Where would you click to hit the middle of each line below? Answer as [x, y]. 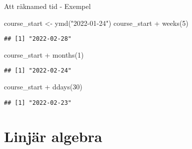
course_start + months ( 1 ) [44, 54]
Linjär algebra [53, 136]
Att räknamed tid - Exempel [47, 6]
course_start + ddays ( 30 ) [43, 87]
